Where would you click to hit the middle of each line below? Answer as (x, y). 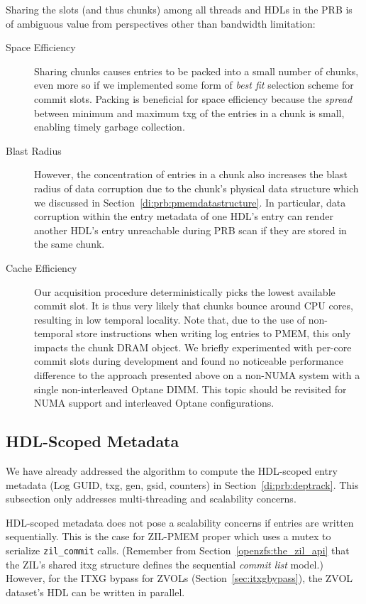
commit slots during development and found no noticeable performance (189, 361)
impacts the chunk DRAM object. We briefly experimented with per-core (193, 347)
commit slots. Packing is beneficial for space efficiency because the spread (193, 98)
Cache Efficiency (41, 267)
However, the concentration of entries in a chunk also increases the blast (191, 174)
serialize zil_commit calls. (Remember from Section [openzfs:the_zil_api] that (178, 550)
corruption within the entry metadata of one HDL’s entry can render (184, 216)
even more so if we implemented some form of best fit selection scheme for (194, 85)
